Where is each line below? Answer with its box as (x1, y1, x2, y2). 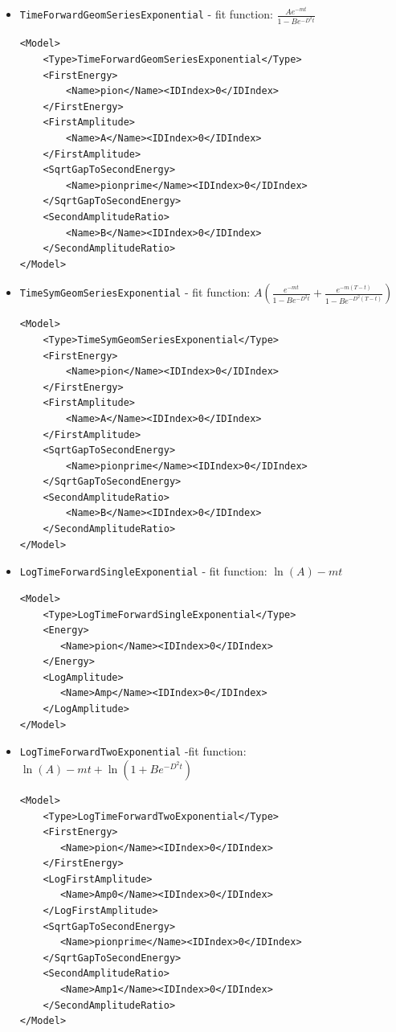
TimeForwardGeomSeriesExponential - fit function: (19, 6, 273, 23)
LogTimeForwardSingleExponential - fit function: (19, 563, 267, 579)
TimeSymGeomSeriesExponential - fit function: (19, 284, 251, 301)
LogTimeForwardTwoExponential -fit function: (19, 743, 247, 760)
